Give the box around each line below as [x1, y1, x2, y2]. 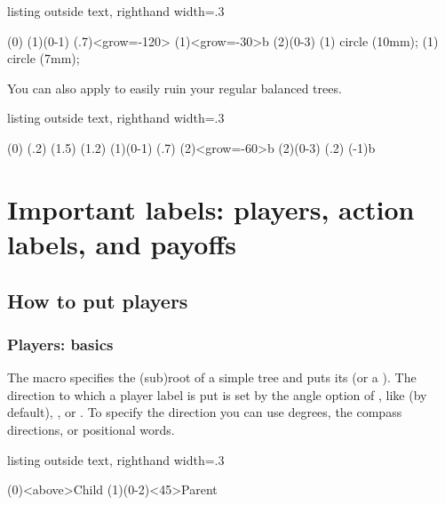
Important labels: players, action [7, 190, 415, 227]
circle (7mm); [7, 49, 80, 68]
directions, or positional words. [7, 420, 175, 438]
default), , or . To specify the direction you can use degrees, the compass [7, 403, 402, 421]
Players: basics [7, 333, 114, 355]
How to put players [7, 286, 188, 314]
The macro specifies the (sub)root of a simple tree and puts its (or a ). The [7, 368, 417, 387]
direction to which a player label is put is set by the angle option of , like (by [7, 385, 427, 404]
